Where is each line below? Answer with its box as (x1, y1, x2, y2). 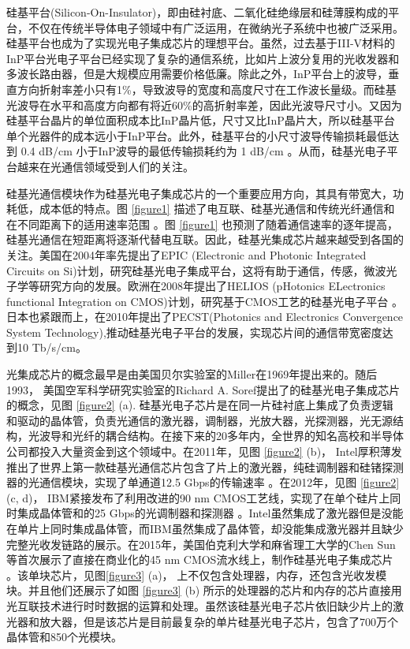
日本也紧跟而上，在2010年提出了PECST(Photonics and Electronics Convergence (6, 308, 404, 325)
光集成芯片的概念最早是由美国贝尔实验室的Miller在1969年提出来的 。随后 (6, 366, 378, 382)
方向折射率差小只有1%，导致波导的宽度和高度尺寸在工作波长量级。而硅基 (17, 80, 397, 97)
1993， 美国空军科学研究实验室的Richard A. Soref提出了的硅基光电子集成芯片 (6, 381, 401, 397)
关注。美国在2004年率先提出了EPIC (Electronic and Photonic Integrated (6, 246, 367, 263)
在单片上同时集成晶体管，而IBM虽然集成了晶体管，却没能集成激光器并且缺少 (6, 520, 404, 536)
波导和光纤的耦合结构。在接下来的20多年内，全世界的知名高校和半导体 (39, 427, 404, 444)
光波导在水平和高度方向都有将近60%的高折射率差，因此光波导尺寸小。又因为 (6, 96, 402, 113)
